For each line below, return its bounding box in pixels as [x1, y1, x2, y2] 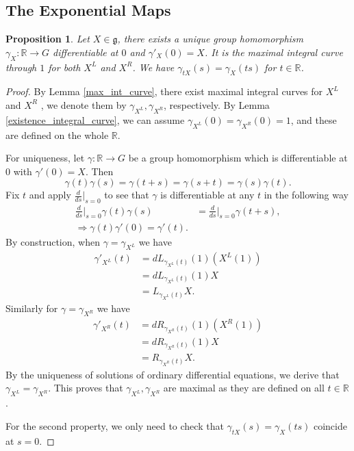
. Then [85, 164, 114, 178]
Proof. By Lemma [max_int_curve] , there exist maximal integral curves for [5, 84, 323, 99]
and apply [29, 188, 71, 202]
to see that [104, 188, 149, 202]
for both [48, 60, 81, 74]
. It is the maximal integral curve [204, 44, 343, 59]
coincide [313, 418, 347, 433]
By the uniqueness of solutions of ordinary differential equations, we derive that [5, 367, 340, 381]
